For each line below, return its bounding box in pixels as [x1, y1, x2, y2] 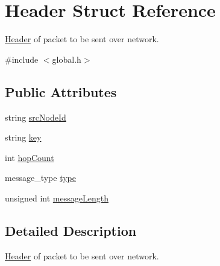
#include [5, 52, 39, 65]
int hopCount [5, 151, 54, 163]
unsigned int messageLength [5, 191, 108, 204]
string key [5, 131, 42, 144]
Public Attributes [5, 82, 117, 101]
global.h [52, 52, 81, 65]
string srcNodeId [5, 110, 66, 123]
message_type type [5, 171, 76, 184]
